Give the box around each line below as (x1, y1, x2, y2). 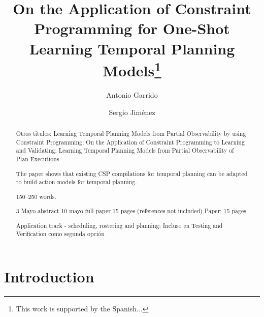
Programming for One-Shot (34, 18, 230, 39)
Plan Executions (16, 154, 59, 163)
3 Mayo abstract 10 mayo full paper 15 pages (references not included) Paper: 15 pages (16, 207, 246, 215)
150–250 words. (16, 192, 56, 200)
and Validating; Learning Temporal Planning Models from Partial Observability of (16, 146, 234, 155)
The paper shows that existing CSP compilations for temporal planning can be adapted (16, 169, 248, 178)
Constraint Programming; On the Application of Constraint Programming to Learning (16, 137, 245, 146)
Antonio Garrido (106, 90, 158, 100)
